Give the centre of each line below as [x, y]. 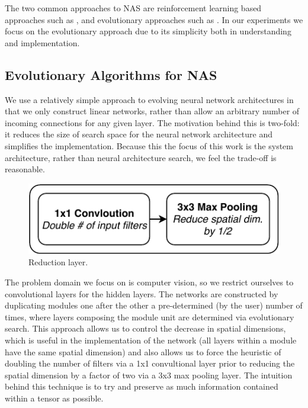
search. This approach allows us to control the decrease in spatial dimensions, [145, 328]
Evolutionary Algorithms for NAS [111, 74]
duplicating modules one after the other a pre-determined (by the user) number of [154, 305]
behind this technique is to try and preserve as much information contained [142, 386]
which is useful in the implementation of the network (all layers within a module [151, 340]
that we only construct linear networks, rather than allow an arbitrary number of [152, 111]
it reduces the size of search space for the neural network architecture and [139, 134]
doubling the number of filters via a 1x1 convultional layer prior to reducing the [150, 363]
